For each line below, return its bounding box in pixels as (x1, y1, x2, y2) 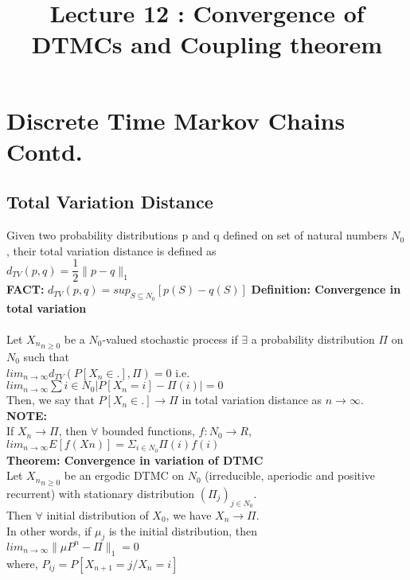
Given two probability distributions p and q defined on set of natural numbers (6, 227, 388, 243)
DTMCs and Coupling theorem (31, 28, 383, 60)
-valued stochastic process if (102, 330, 238, 347)
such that (23, 348, 69, 365)
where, (6, 555, 38, 571)
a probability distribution (251, 330, 375, 347)
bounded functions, (102, 422, 195, 439)
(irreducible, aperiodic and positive (205, 467, 376, 484)
